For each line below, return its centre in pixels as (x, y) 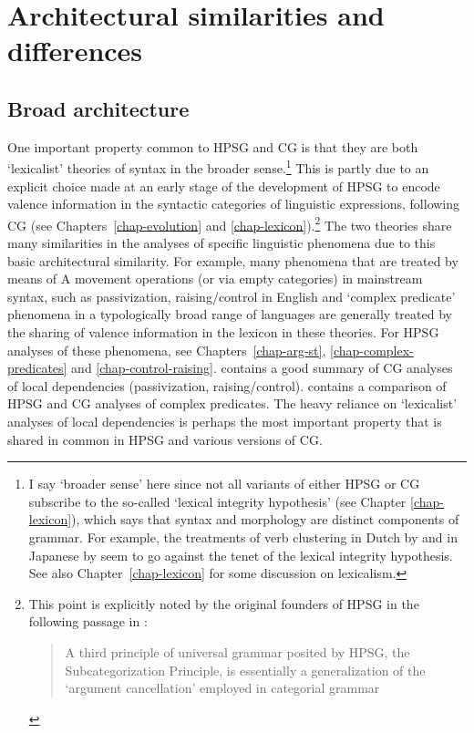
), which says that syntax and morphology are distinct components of (265, 519)
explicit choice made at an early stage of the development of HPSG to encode (224, 186)
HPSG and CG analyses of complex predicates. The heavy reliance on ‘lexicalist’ (232, 403)
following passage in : (88, 621)
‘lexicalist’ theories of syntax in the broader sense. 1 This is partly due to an (218, 167)
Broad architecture (98, 108)
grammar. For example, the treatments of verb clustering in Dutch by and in (243, 537)
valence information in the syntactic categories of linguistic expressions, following (234, 204)
